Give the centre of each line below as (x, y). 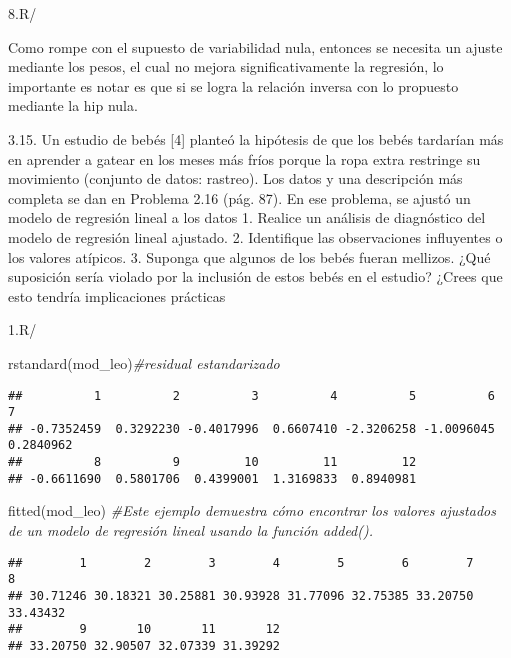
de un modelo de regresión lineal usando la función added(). (191, 530)
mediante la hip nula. (73, 105)
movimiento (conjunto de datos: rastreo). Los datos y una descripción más (235, 178)
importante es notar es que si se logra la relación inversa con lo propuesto (233, 85)
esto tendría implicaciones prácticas (117, 295)
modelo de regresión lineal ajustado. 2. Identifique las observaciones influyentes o (255, 236)
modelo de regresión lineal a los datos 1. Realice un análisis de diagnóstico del (247, 217)
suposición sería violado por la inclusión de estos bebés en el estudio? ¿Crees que (255, 276)
